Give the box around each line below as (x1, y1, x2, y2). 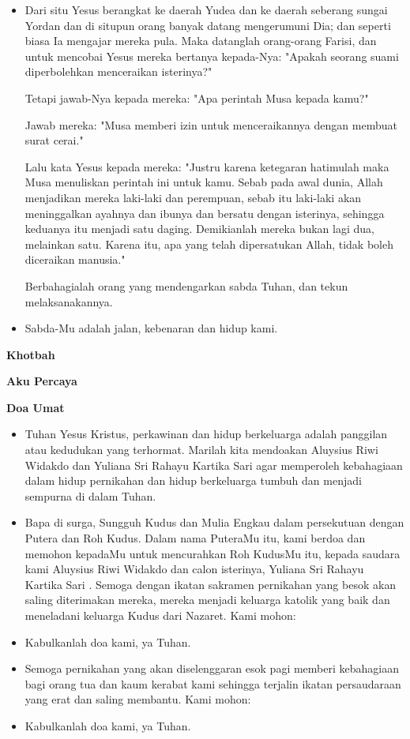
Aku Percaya (6, 373, 77, 389)
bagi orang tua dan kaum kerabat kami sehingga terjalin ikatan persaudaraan (24, 675, 401, 692)
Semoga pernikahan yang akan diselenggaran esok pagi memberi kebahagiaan (24, 660, 399, 677)
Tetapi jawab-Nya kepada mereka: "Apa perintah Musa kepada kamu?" (24, 89, 369, 106)
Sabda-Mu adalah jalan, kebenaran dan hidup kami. (24, 320, 278, 336)
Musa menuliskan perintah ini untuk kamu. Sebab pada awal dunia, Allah (24, 174, 383, 190)
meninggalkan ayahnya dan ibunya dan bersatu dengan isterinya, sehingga (24, 204, 385, 221)
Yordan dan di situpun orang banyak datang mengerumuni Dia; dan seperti (24, 17, 391, 33)
